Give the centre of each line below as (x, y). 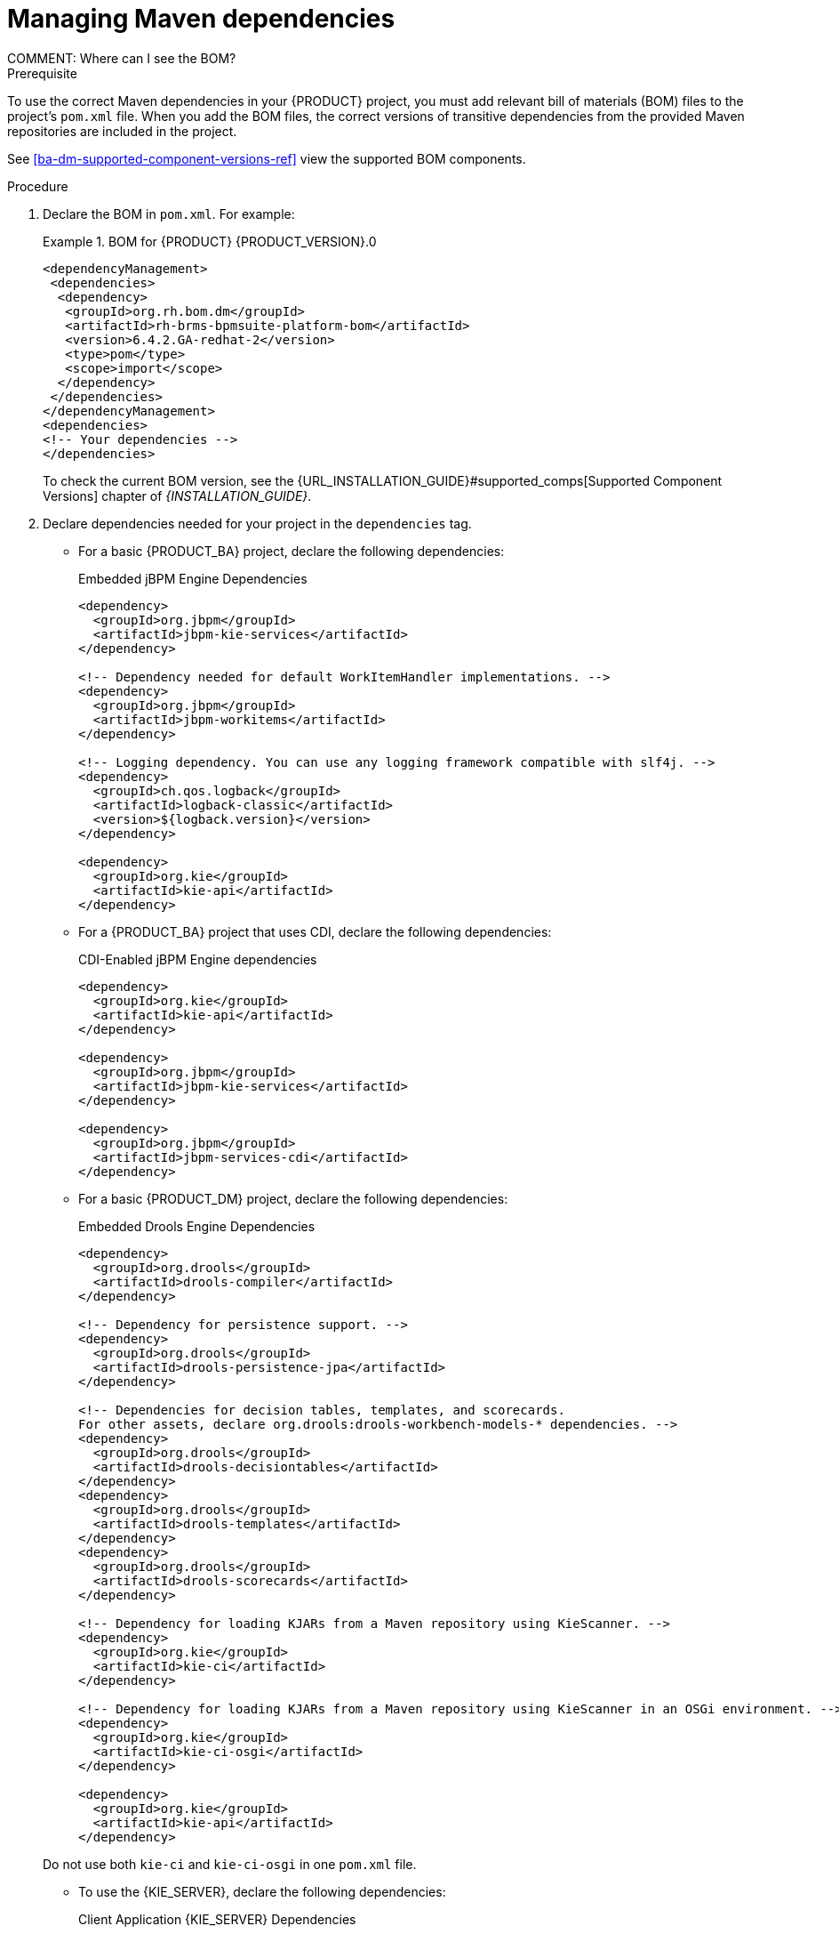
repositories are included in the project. (122, 131)
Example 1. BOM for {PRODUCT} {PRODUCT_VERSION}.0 (210, 241)
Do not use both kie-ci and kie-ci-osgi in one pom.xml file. (230, 1864)
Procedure (38, 186)
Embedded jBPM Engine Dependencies (193, 578)
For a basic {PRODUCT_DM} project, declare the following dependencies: (293, 1198)
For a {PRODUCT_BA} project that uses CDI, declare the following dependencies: (315, 931)
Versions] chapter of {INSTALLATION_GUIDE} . (177, 496)
